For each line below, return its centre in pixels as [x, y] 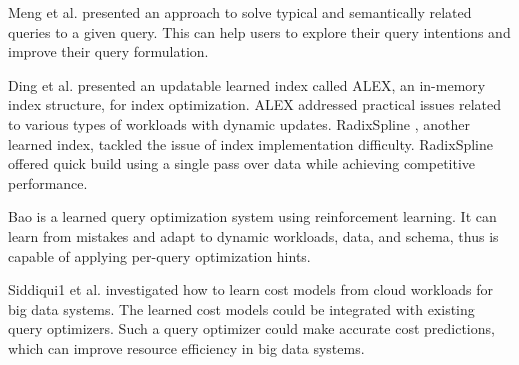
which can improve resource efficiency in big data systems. [186, 347]
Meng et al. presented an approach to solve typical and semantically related [240, 12]
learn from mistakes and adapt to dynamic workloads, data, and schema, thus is [253, 235]
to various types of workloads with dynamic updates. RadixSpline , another [239, 123]
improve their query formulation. [108, 51]
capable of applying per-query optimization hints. [159, 255]
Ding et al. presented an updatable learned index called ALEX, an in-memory [247, 84]
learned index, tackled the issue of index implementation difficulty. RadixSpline [250, 143]
